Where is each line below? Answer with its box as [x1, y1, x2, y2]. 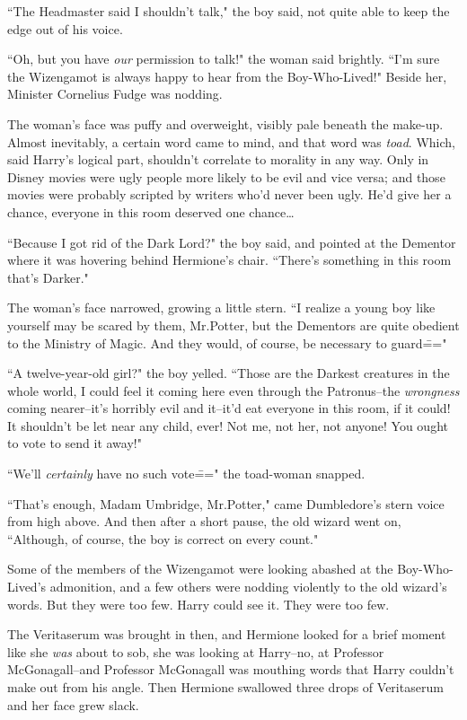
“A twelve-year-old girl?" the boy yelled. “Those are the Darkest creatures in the [7, 364, 450, 382]
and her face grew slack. [7, 695, 139, 714]
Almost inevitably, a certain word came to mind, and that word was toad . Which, [7, 132, 455, 151]
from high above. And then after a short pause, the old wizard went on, [7, 512, 401, 531]
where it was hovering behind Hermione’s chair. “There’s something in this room [7, 250, 452, 269]
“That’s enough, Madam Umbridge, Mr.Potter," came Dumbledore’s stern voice [7, 494, 445, 513]
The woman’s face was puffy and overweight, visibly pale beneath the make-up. [7, 114, 444, 133]
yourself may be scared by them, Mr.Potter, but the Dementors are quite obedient [7, 315, 460, 334]
